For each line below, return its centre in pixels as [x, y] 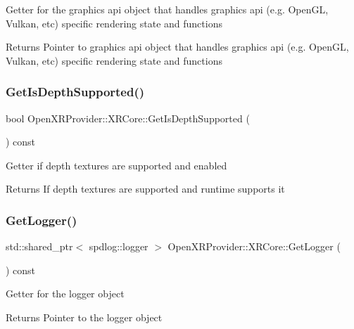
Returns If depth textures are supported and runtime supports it [145, 189]
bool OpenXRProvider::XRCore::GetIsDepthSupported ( [128, 118]
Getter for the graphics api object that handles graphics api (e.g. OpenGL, [167, 9]
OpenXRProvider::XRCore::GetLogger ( [254, 246]
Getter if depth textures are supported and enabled [116, 165]
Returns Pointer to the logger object [84, 317]
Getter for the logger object [65, 293]
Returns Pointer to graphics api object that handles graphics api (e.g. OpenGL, [177, 47]
